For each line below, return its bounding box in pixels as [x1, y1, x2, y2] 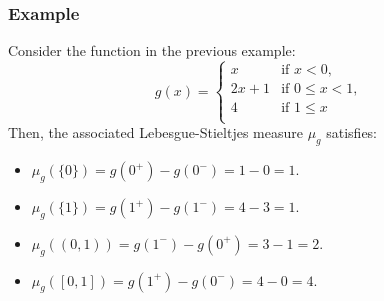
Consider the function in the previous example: [8, 40, 296, 61]
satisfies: [326, 122, 378, 143]
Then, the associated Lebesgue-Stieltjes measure [8, 122, 303, 143]
